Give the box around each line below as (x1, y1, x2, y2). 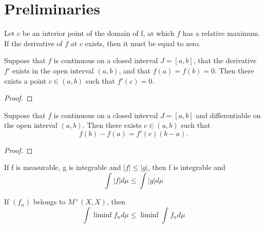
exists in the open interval (12, 65, 94, 75)
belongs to (33, 196, 66, 207)
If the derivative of (4, 37, 63, 48)
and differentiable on (196, 109, 261, 120)
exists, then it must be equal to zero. (85, 37, 201, 48)
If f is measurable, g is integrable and (4, 162, 121, 173)
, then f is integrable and (147, 162, 225, 173)
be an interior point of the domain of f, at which (22, 28, 175, 39)
